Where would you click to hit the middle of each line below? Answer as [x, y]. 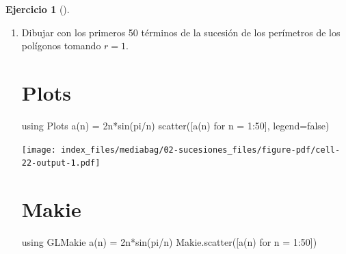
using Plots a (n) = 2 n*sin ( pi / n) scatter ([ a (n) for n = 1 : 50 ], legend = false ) [175, 125]
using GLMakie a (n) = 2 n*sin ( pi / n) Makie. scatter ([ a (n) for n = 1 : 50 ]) [169, 241]
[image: [39, 150]
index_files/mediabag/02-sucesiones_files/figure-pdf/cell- [201, 150]
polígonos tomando [61, 46]
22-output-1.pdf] [61, 163]
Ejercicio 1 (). [38, 9]
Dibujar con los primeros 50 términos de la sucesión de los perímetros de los [181, 32]
